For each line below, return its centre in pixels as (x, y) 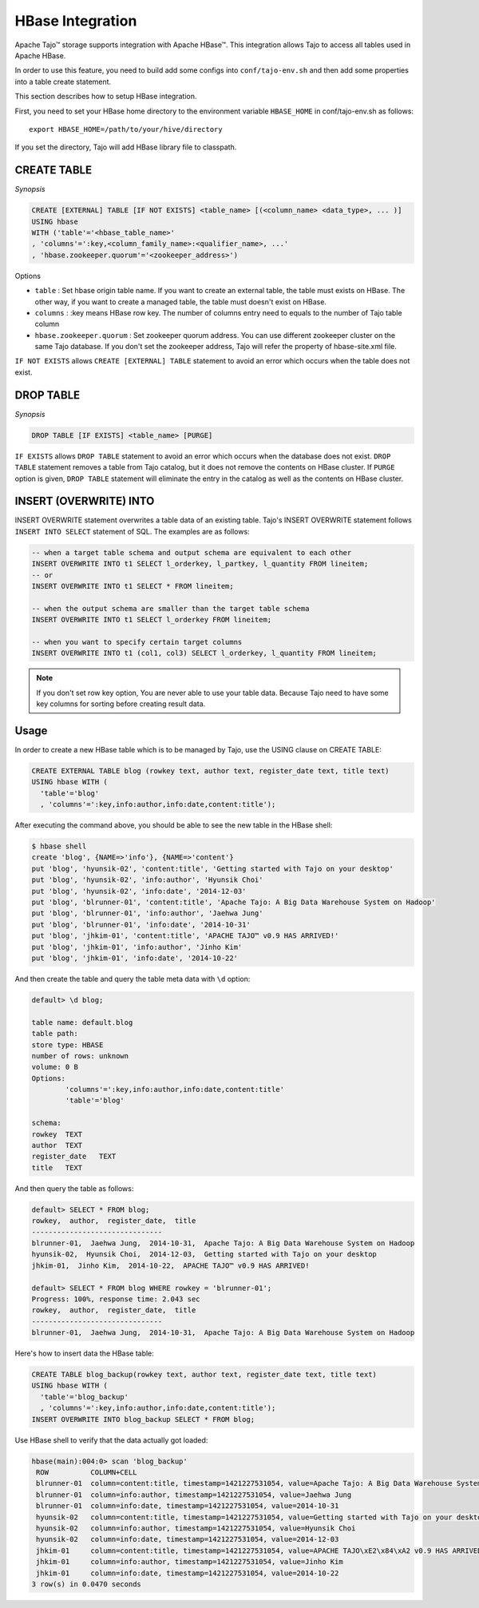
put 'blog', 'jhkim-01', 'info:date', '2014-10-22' (135, 958)
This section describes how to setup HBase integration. (106, 97)
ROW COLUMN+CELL (87, 1472)
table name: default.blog (82, 1022)
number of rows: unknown (80, 1056)
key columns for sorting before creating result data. (121, 704)
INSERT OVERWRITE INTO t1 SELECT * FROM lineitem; (133, 586)
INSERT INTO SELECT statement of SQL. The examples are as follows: (133, 531)
